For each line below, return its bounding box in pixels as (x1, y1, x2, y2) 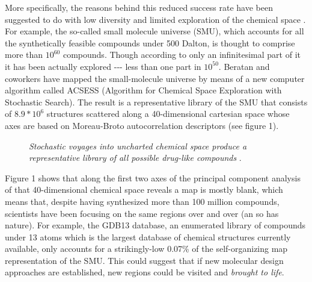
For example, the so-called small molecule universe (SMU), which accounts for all (5, 25, 304, 37)
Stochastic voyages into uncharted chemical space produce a (29, 139, 247, 152)
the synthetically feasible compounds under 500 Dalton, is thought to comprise (5, 36, 295, 49)
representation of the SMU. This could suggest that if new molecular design (5, 254, 284, 266)
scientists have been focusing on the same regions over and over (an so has (5, 207, 279, 219)
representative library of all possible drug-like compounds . (29, 151, 242, 164)
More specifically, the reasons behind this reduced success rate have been (5, 1, 273, 13)
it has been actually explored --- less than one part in (5, 60, 201, 72)
